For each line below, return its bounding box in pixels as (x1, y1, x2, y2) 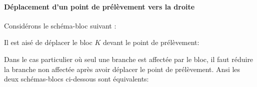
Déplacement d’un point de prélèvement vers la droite (4, 1, 195, 11)
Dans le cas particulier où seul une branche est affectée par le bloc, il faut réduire (4, 53, 253, 64)
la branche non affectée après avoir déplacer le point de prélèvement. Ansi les (4, 63, 240, 74)
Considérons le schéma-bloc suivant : (4, 20, 116, 30)
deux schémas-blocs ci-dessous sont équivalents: (4, 73, 149, 84)
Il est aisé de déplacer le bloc (4, 37, 92, 47)
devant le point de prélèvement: (102, 37, 199, 47)
